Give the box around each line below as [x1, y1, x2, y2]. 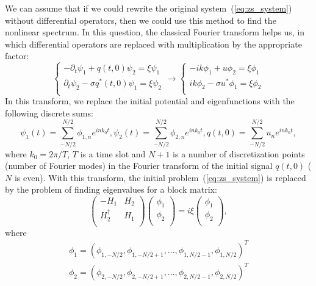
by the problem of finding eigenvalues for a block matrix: [5, 183, 217, 196]
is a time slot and [80, 147, 146, 160]
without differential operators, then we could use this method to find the [5, 13, 276, 26]
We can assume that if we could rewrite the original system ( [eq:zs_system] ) [5, 2, 292, 14]
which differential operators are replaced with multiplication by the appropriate [5, 37, 302, 50]
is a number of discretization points [173, 147, 305, 160]
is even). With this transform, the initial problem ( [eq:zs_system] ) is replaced [14, 171, 306, 184]
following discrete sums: [5, 106, 93, 119]
